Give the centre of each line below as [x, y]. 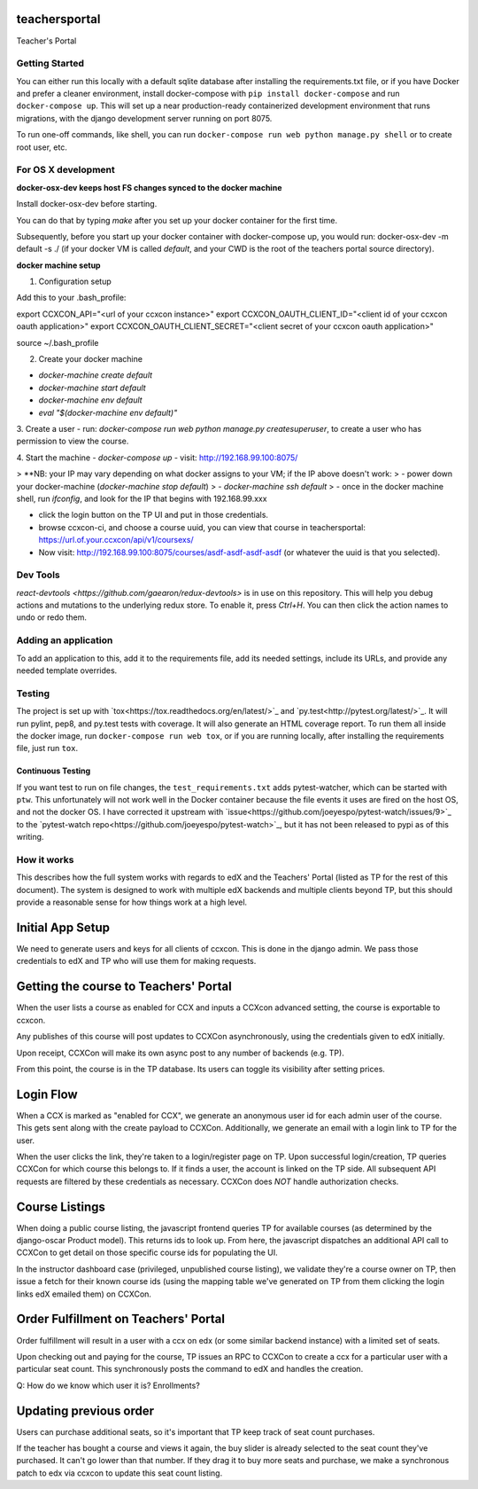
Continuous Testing [54, 771]
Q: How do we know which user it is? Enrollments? [108, 1385]
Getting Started [50, 64]
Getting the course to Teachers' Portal [124, 987]
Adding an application [65, 640]
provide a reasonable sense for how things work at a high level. [132, 902]
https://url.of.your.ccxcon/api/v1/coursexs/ [116, 540]
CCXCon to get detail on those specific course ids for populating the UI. [147, 1253]
